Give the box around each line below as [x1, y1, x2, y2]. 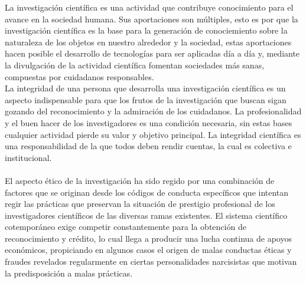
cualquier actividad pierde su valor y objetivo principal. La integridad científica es [5, 128, 301, 140]
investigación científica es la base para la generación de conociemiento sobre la [5, 24, 288, 37]
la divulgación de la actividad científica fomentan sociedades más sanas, [5, 58, 265, 71]
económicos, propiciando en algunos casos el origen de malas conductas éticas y [5, 243, 292, 256]
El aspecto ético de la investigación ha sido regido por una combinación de [5, 174, 275, 186]
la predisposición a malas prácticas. [5, 266, 133, 279]
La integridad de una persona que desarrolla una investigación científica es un [5, 82, 286, 94]
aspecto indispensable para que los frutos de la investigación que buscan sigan [5, 93, 287, 106]
